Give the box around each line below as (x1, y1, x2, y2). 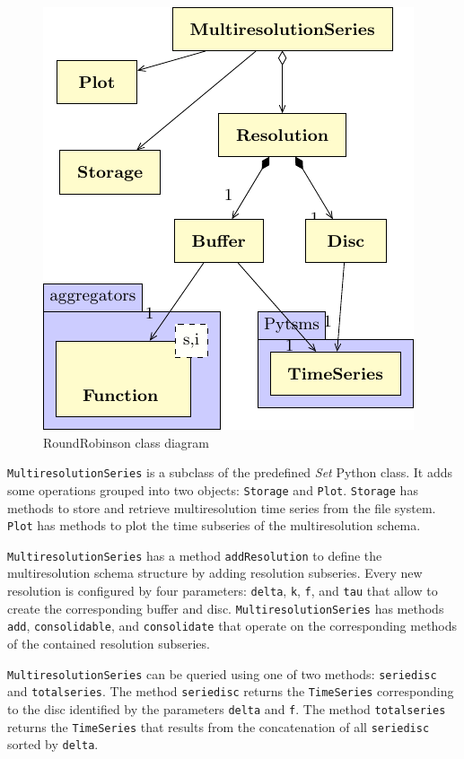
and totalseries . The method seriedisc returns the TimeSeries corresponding (7, 682, 454, 701)
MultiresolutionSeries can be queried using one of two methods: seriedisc (7, 664, 437, 683)
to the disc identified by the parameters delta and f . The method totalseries (7, 699, 446, 718)
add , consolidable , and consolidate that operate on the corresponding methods (7, 616, 458, 635)
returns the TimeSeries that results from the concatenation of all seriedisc (7, 717, 430, 736)
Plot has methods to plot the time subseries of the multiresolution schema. (7, 516, 421, 535)
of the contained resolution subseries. (7, 633, 210, 652)
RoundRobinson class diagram (43, 432, 210, 451)
